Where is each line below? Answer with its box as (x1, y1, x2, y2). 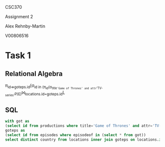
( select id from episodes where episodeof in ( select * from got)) (5, 132, 146, 137)
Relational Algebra (5, 69, 63, 78)
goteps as (5, 128, 26, 133)
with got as (5, 119, 29, 124)
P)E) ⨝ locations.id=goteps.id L (14, 89, 65, 96)
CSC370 (5, 4, 22, 10)
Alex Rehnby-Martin (5, 23, 46, 29)
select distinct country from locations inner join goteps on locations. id (5, 137, 164, 142)
